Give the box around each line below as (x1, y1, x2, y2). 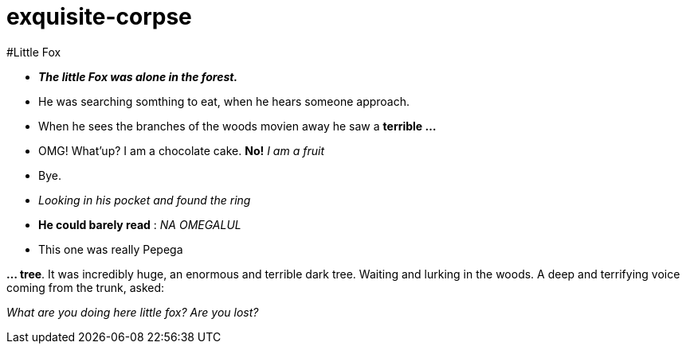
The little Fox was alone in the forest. (38, 69, 238, 84)
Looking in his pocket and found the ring (38, 192, 251, 207)
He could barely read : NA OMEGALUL (38, 217, 241, 231)
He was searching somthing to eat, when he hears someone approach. (38, 94, 410, 108)
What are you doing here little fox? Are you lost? (6, 305, 259, 319)
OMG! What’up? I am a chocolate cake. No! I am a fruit (38, 143, 324, 157)
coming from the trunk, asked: (6, 280, 165, 294)
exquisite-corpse (6, 3, 192, 30)
